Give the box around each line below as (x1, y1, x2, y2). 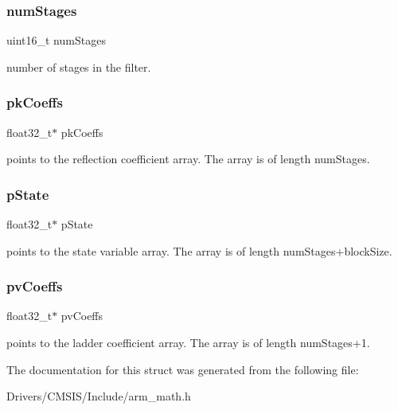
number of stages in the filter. (6, 58, 151, 75)
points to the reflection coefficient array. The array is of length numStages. (6, 150, 370, 167)
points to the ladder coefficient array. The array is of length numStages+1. (6, 334, 370, 351)
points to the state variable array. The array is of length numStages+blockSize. (6, 242, 392, 259)
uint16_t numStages (6, 32, 106, 49)
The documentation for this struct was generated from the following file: (6, 361, 359, 377)
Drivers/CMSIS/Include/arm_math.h (6, 388, 191, 404)
